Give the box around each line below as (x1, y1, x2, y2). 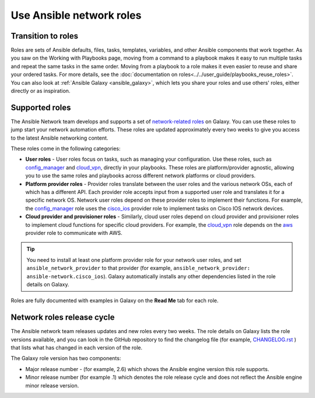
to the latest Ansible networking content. (10, 134, 108, 141)
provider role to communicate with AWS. (25, 230, 123, 236)
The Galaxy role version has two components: (10, 355, 121, 362)
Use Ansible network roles (10, 9, 142, 22)
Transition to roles (10, 31, 79, 41)
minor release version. (25, 382, 79, 389)
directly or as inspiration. (10, 88, 71, 95)
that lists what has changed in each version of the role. (10, 344, 143, 351)
